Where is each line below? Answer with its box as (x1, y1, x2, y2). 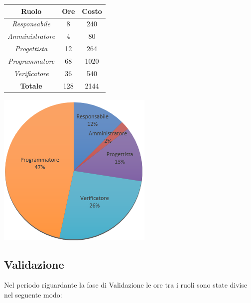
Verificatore (13, 68, 49, 78)
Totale (20, 80, 42, 91)
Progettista (15, 43, 48, 54)
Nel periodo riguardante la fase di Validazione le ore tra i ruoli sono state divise (4, 280, 248, 290)
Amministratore (7, 31, 55, 41)
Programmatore (7, 55, 55, 66)
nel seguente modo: (4, 290, 62, 300)
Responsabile (12, 18, 50, 29)
